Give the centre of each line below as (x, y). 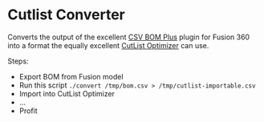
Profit (28, 111)
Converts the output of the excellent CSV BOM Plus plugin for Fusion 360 (129, 37)
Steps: (18, 61)
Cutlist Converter (67, 15)
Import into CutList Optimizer (67, 93)
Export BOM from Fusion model (71, 76)
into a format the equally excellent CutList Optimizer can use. (108, 45)
